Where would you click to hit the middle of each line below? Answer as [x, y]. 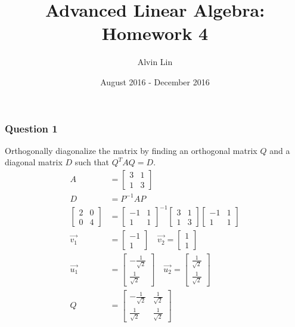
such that [92, 162]
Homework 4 [155, 33]
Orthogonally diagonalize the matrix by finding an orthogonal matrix [131, 150]
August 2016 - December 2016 [155, 81]
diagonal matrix [34, 162]
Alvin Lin [155, 62]
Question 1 [31, 128]
